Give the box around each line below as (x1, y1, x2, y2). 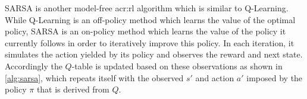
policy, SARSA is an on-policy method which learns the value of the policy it (5, 25, 286, 37)
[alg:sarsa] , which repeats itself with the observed (5, 71, 184, 84)
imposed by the (246, 71, 303, 84)
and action (195, 71, 234, 84)
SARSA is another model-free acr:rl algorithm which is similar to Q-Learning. (5, 2, 289, 14)
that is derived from (36, 83, 109, 95)
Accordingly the (5, 59, 62, 72)
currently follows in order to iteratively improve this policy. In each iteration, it (5, 36, 295, 49)
